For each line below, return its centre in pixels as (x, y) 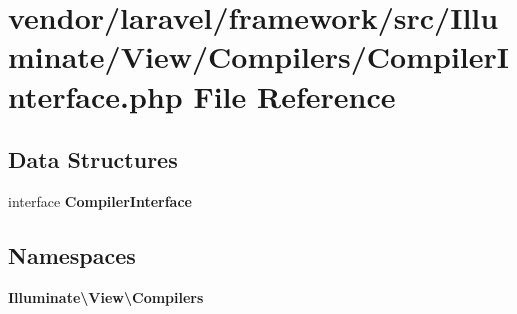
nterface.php (95, 95)
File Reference (294, 95)
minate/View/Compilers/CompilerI (259, 56)
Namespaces (72, 254)
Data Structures (93, 159)
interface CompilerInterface (100, 200)
